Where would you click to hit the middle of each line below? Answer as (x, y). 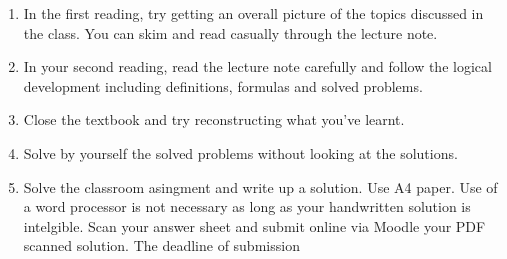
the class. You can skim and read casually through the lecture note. (230, 32)
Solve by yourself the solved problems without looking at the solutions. (240, 152)
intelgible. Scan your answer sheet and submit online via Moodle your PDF (254, 225)
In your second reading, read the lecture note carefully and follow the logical (257, 66)
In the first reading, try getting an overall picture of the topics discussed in (253, 13)
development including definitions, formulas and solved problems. (223, 85)
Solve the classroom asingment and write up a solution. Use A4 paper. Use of (260, 186)
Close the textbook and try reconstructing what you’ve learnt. (214, 119)
